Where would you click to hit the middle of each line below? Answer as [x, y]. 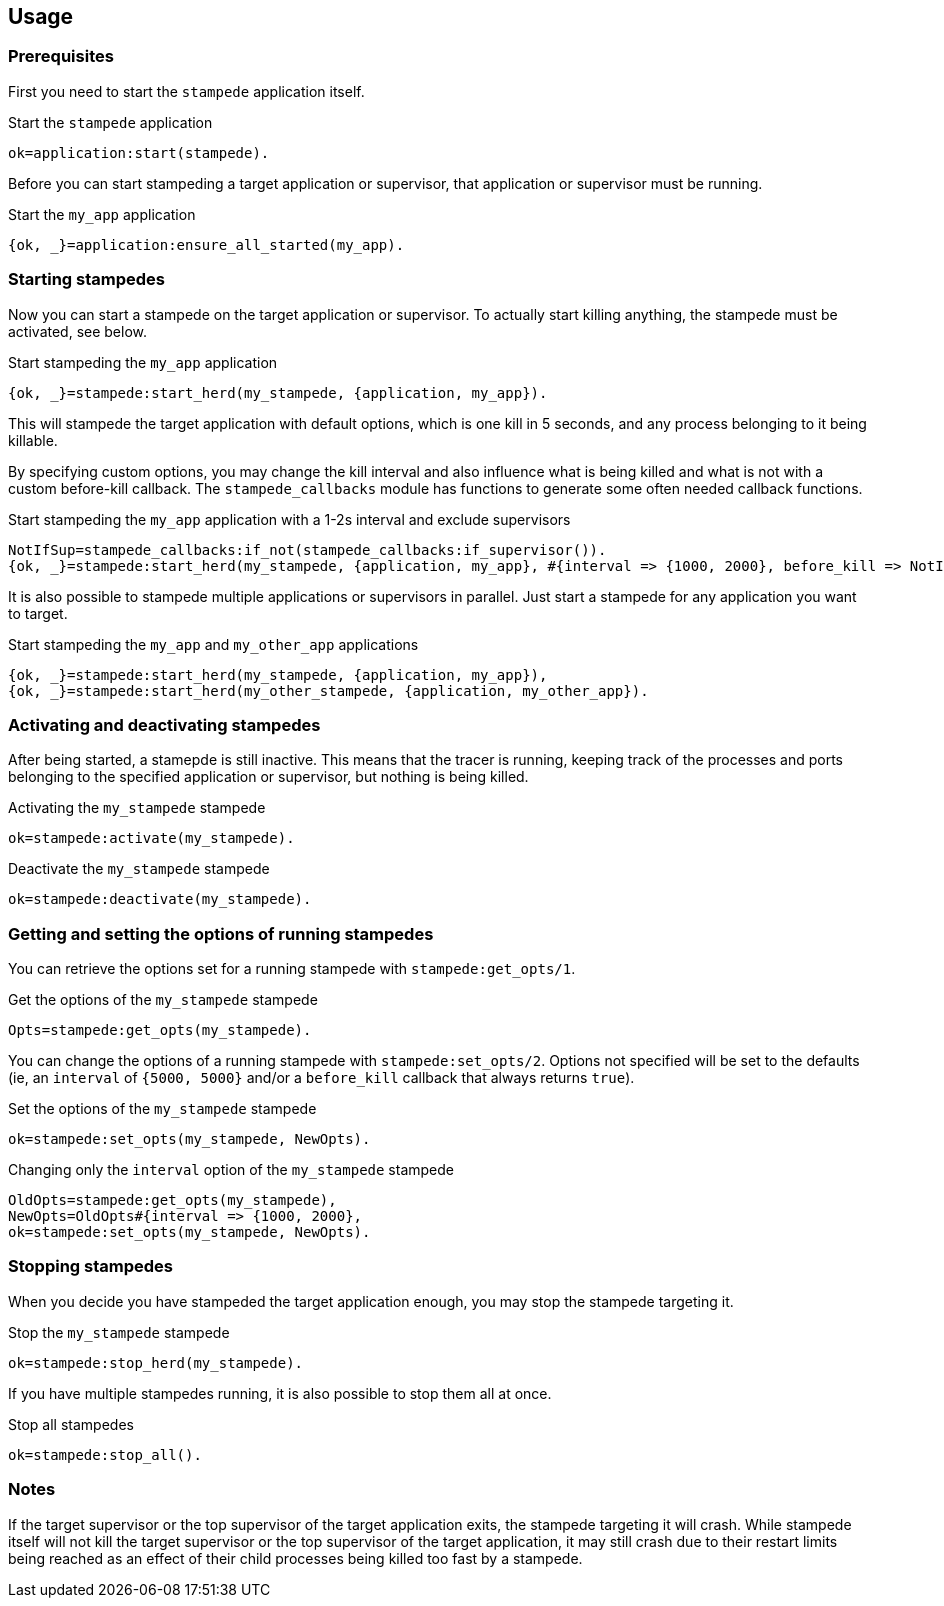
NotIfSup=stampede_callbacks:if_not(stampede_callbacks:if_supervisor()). [307, 549]
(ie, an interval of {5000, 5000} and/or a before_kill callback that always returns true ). [321, 1078]
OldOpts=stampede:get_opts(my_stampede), [172, 1200]
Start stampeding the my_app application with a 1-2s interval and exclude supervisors [289, 519]
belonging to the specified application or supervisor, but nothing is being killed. [268, 777]
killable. [33, 440]
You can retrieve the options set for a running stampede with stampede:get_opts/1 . [292, 969]
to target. [38, 613]
